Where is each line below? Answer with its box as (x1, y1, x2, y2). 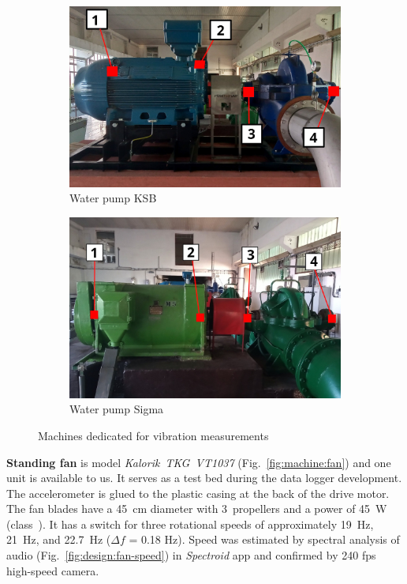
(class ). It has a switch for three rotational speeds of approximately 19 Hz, (6, 515, 374, 532)
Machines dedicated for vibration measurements (38, 427, 269, 443)
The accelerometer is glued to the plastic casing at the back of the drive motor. (6, 484, 390, 501)
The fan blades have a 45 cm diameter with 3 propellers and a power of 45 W (6, 500, 387, 517)
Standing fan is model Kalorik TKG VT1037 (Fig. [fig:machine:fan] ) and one (6, 454, 391, 470)
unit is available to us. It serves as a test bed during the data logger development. (6, 469, 402, 486)
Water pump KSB (69, 190, 157, 206)
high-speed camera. (6, 562, 99, 578)
